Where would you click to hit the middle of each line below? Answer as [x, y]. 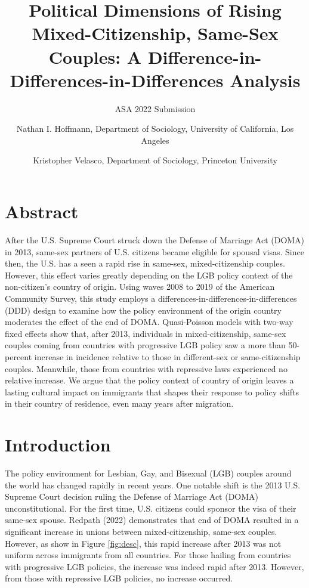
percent [18, 356]
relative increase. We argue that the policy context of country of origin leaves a [149, 380]
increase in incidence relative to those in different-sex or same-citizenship [167, 356]
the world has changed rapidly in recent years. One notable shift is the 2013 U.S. [153, 485]
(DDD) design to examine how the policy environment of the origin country [143, 310]
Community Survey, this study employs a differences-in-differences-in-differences [151, 298]
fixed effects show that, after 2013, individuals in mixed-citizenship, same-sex [146, 333]
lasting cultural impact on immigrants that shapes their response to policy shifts [152, 392]
